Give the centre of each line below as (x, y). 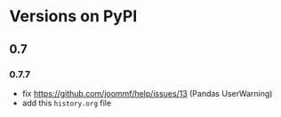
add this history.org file (67, 103)
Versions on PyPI (73, 16)
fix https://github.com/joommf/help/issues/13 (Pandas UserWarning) (147, 93)
